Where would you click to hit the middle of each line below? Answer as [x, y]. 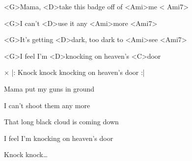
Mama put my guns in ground [49, 88]
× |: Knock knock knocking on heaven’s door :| [74, 72]
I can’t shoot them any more [47, 105]
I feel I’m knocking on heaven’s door [59, 138]
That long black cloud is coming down [61, 122]
